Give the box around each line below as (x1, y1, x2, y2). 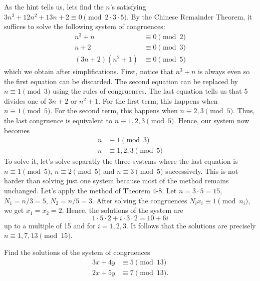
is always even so (198, 66, 250, 76)
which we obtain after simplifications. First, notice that (4, 66, 174, 76)
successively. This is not (165, 165, 238, 176)
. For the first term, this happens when (98, 95, 218, 106)
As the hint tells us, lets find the (4, 2, 104, 12)
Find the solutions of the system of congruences (4, 246, 150, 257)
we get (4, 205, 24, 215)
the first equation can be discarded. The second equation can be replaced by (4, 76, 238, 86)
